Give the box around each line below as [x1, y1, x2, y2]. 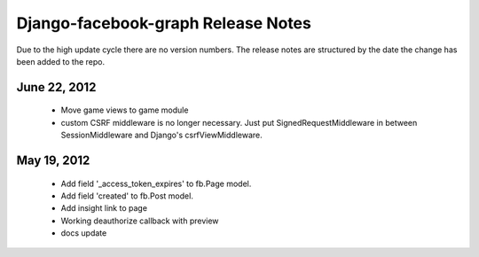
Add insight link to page [60, 203, 148, 214]
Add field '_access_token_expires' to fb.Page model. [60, 178, 252, 189]
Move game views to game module [60, 105, 189, 115]
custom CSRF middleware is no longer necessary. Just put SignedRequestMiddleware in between [60, 117, 418, 128]
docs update [60, 228, 107, 238]
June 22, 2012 [16, 80, 97, 95]
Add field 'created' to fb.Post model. [60, 191, 194, 201]
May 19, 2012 [16, 152, 90, 167]
